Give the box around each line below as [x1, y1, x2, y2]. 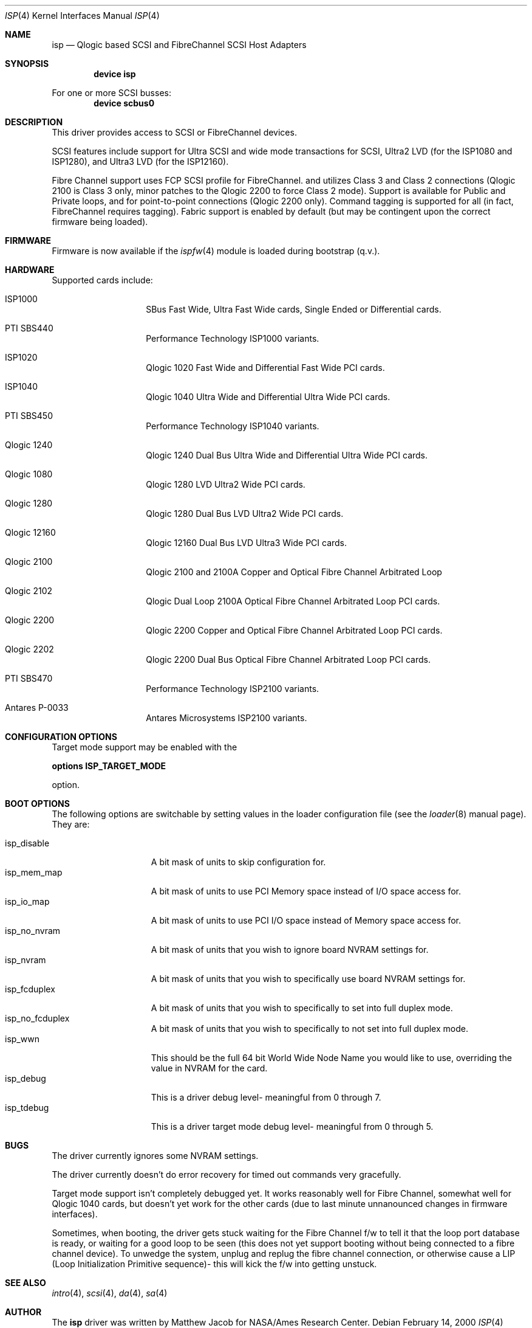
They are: [52, 819, 90, 829]
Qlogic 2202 [5, 644, 54, 654]
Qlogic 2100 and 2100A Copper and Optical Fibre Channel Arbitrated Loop [146, 567, 442, 577]
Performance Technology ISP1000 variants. [146, 333, 319, 344]
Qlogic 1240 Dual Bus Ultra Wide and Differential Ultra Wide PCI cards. [146, 450, 428, 460]
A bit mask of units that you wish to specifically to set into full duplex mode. [151, 1003, 453, 1013]
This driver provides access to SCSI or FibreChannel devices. [52, 127, 297, 137]
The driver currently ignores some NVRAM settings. [52, 1150, 259, 1161]
